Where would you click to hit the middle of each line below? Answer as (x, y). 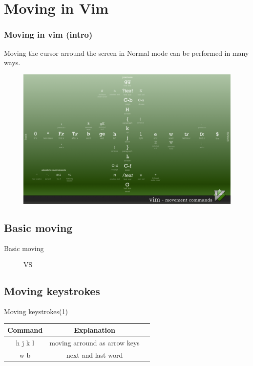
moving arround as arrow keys (95, 342)
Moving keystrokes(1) (36, 311)
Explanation (95, 330)
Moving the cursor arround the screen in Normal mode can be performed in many (126, 53)
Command (25, 330)
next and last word (95, 355)
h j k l (25, 342)
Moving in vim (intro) (48, 34)
